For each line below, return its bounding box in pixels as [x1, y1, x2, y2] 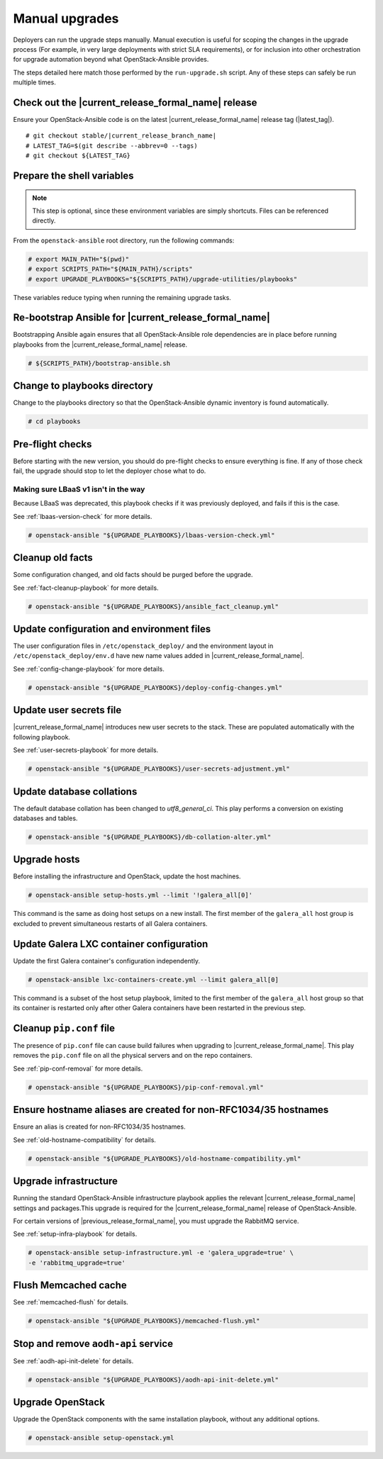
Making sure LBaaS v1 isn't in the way [13, 484, 145, 494]
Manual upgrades [13, 11, 119, 26]
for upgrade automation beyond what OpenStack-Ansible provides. [13, 55, 209, 64]
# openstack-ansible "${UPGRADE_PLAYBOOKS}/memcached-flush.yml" [28, 1317, 260, 1325]
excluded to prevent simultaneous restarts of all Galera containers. [13, 919, 208, 928]
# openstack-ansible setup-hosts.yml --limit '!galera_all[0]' [28, 891, 253, 900]
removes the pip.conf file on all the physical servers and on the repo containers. [13, 1051, 253, 1060]
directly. [32, 216, 56, 225]
